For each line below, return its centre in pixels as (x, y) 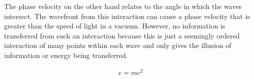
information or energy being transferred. (66, 55)
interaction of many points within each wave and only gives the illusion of (118, 45)
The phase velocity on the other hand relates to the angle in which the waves (123, 6)
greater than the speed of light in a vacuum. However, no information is (115, 26)
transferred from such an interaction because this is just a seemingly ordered (122, 35)
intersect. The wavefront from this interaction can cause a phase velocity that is (127, 16)
